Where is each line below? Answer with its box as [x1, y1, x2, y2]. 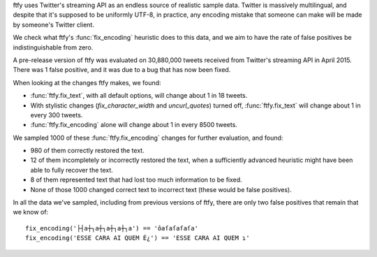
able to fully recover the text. [30, 166, 113, 174]
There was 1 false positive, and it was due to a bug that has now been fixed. [13, 66, 231, 74]
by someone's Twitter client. [13, 20, 94, 29]
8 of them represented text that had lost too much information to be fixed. [30, 175, 242, 184]
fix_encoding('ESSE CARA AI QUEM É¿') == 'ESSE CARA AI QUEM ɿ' [25, 234, 251, 242]
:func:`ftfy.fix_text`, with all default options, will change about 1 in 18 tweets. [30, 91, 248, 100]
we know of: [13, 208, 49, 216]
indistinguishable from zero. [13, 43, 94, 52]
